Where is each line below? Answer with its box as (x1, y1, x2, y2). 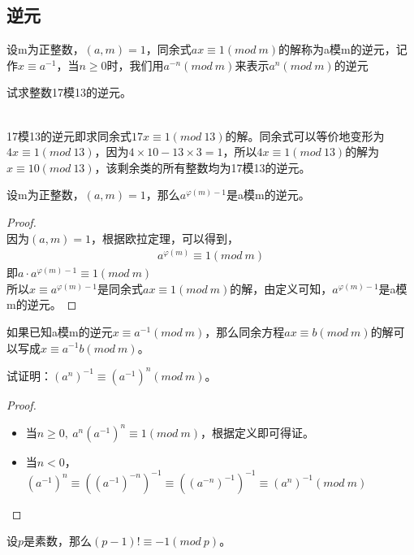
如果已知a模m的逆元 (6, 323, 113, 340)
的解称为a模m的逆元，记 (278, 41, 408, 58)
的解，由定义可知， (230, 280, 333, 297)
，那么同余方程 (205, 323, 285, 340)
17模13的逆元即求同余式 (6, 127, 132, 144)
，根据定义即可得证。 (201, 423, 315, 440)
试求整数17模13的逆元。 (6, 84, 132, 101)
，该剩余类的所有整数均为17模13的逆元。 (94, 158, 311, 176)
